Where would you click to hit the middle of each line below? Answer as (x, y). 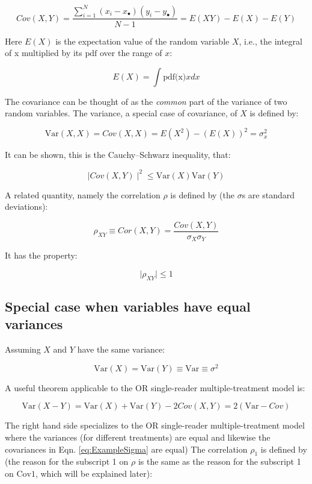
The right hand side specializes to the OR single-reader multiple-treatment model (155, 425)
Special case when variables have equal (128, 306)
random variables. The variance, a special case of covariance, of (121, 113)
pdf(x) (175, 77)
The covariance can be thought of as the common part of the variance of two (146, 101)
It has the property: (41, 255)
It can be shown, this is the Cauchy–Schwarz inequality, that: (118, 155)
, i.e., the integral (271, 41)
